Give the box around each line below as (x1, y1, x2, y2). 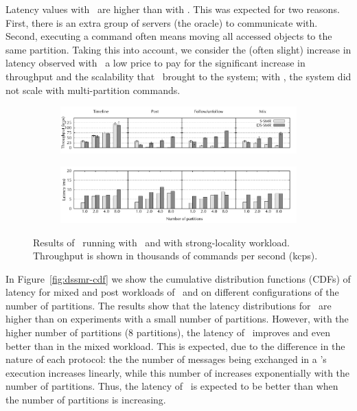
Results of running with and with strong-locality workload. (33, 235, 290, 249)
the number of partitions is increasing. (5, 392, 166, 407)
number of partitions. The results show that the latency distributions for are (5, 298, 332, 312)
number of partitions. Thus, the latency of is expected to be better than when (5, 379, 338, 393)
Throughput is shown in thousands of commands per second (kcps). (33, 248, 318, 263)
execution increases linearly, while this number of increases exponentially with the (5, 365, 350, 379)
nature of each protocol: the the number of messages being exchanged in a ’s (5, 352, 327, 366)
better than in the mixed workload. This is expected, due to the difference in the (5, 338, 345, 353)
